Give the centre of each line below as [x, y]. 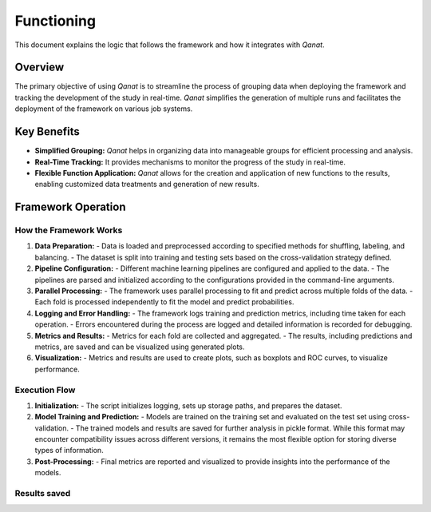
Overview [40, 67]
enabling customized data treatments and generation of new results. [147, 185]
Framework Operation [70, 207]
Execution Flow [45, 390]
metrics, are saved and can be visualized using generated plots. [140, 347]
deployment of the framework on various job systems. [104, 109]
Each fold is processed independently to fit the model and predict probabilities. [164, 302]
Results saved [43, 494]
